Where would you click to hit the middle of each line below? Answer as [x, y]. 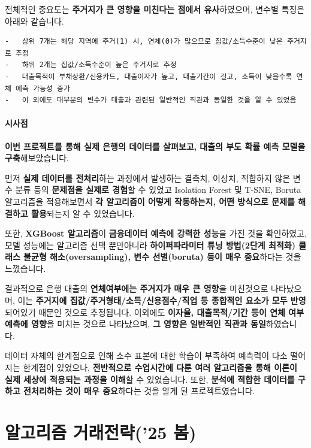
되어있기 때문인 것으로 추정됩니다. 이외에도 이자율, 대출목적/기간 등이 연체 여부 [155, 312]
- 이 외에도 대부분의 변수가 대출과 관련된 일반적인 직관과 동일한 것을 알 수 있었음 [151, 100]
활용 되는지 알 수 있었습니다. [83, 213]
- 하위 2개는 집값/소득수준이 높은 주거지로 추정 [91, 65]
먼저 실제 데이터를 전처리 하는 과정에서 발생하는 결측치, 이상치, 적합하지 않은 [148, 178]
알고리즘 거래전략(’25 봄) [101, 432]
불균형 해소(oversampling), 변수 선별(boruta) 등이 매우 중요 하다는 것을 [162, 257]
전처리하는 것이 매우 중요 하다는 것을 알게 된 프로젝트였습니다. [139, 391]
